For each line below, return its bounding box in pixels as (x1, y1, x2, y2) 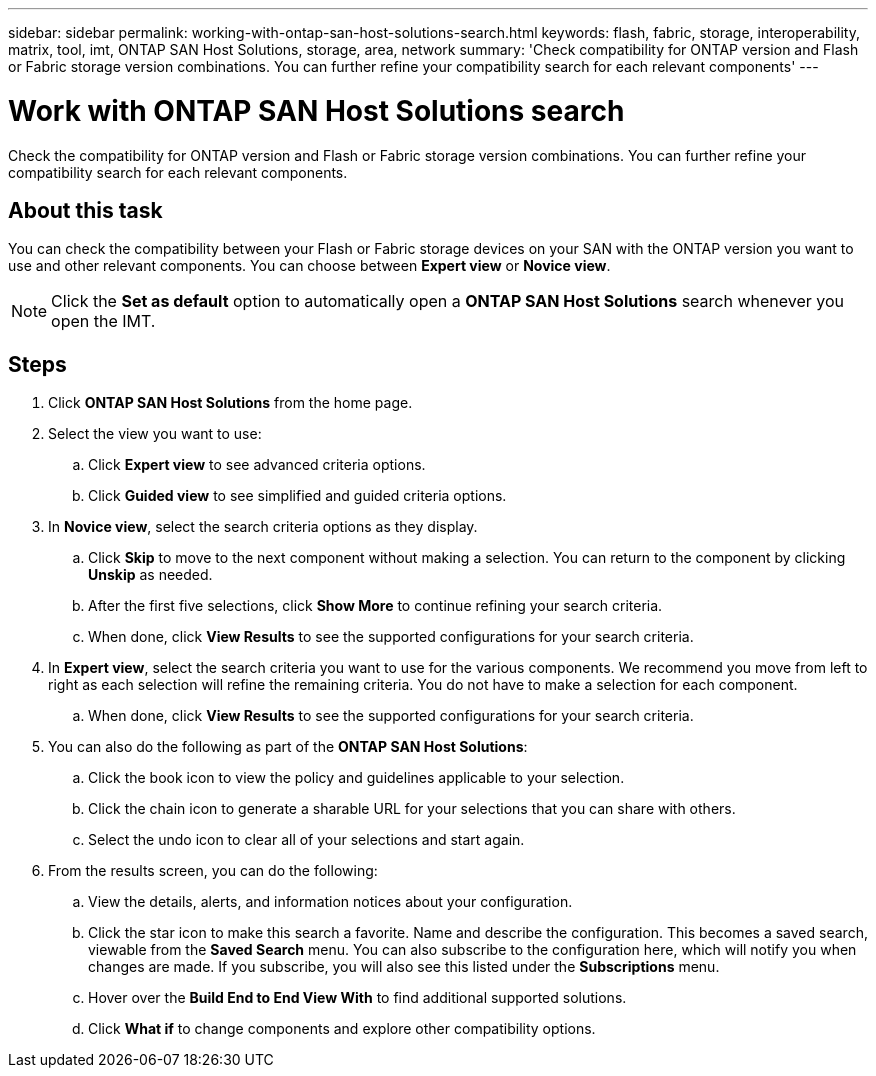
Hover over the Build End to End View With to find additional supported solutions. (88, 989, 627, 1007)
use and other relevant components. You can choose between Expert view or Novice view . (8, 257, 611, 275)
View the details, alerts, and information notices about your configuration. (88, 893, 573, 911)
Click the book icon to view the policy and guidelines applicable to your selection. (88, 769, 625, 787)
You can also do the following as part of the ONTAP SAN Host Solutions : (48, 738, 528, 756)
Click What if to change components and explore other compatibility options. (88, 1020, 596, 1038)
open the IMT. (51, 311, 156, 332)
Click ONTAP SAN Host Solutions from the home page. (48, 394, 413, 412)
